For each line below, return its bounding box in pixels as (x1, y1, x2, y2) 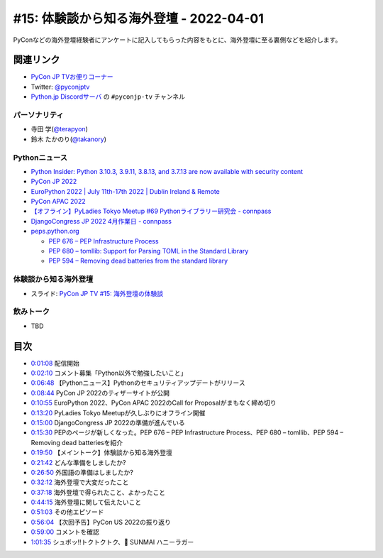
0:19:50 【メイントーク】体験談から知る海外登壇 (30, 448, 173, 457)
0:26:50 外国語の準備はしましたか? (30, 468, 134, 476)
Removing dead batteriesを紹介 (30, 438, 123, 447)
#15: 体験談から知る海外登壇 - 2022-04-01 (13, 11, 264, 26)
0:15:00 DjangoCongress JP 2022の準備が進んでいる (30, 418, 186, 427)
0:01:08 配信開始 (30, 359, 79, 367)
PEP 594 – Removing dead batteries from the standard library (48, 256, 228, 266)
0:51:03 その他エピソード (30, 508, 104, 516)
